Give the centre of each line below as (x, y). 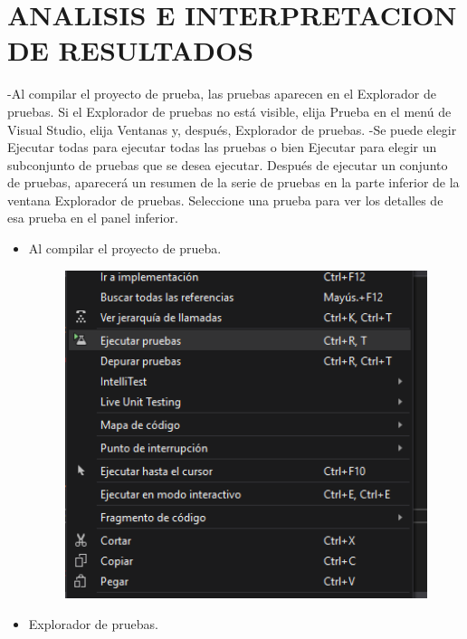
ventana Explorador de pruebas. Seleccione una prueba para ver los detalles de (225, 200)
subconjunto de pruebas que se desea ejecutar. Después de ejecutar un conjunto (228, 164)
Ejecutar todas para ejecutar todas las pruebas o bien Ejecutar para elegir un (222, 147)
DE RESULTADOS (131, 50)
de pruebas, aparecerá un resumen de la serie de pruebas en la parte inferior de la (233, 182)
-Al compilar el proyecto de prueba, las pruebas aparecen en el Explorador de (222, 94)
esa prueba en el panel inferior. (93, 218)
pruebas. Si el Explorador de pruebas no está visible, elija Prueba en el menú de (229, 111)
